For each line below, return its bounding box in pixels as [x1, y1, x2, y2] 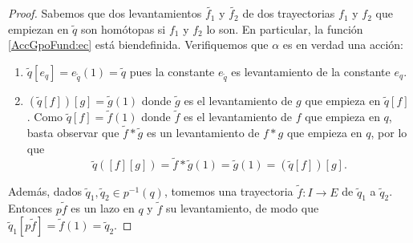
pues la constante [129, 63, 215, 79]
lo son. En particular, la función [206, 20, 363, 37]
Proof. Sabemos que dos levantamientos [8, 5, 202, 22]
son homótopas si [81, 20, 166, 37]
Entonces [8, 200, 53, 217]
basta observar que [26, 124, 119, 141]
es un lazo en [71, 200, 135, 217]
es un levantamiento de [146, 124, 260, 141]
